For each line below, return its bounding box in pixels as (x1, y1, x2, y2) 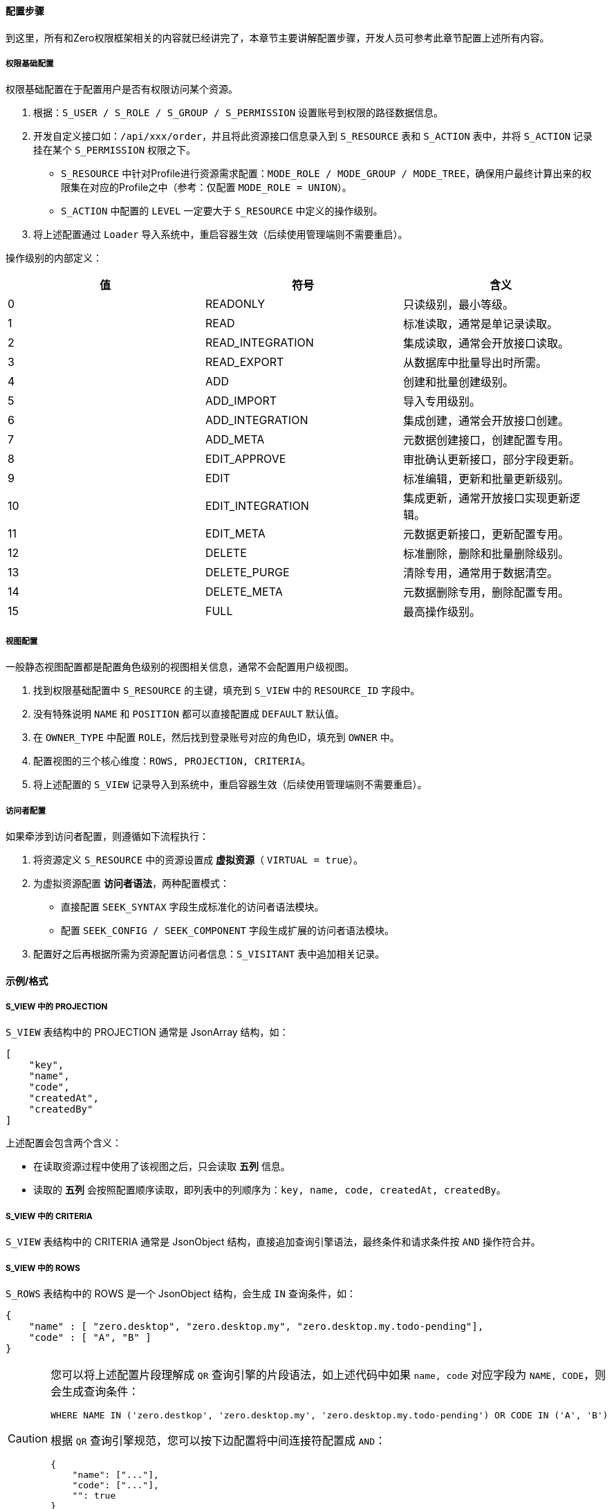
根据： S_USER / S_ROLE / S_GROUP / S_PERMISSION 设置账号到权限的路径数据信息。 (33, 107, 444, 119)
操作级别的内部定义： (6, 252, 102, 264)
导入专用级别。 (402, 394, 481, 409)
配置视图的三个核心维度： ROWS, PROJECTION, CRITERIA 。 (33, 755, 311, 767)
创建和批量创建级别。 (402, 375, 514, 390)
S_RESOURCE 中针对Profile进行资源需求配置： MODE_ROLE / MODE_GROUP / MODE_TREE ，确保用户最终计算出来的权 (61, 167, 592, 180)
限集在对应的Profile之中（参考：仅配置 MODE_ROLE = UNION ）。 (61, 181, 352, 194)
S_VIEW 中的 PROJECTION (6, 1001, 108, 1012)
